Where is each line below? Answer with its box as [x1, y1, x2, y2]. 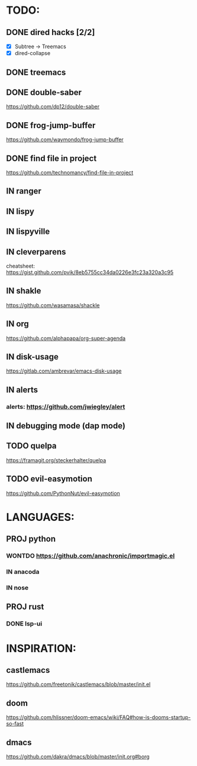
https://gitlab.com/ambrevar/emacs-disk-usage [6, 367, 122, 374]
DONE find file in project [6, 153, 97, 163]
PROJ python [6, 534, 56, 544]
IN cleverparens [6, 247, 66, 257]
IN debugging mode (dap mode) [6, 421, 126, 431]
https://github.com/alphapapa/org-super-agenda [6, 335, 126, 342]
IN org [6, 319, 30, 329]
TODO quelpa [6, 441, 57, 451]
